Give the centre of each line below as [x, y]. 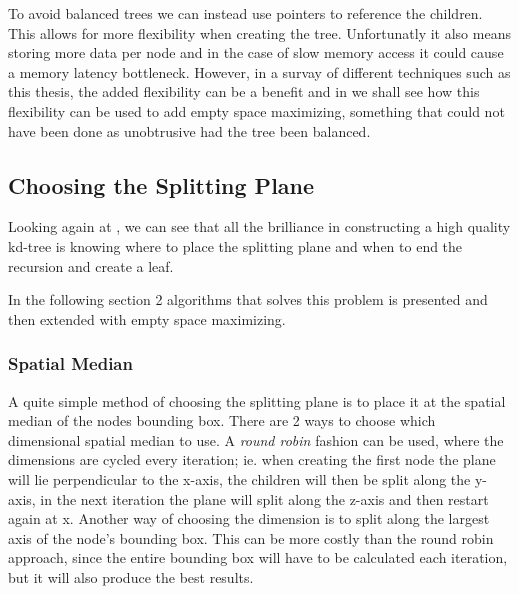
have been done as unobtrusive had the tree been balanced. [189, 130]
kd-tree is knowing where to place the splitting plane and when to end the [235, 245]
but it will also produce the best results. [131, 576]
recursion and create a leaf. [91, 265]
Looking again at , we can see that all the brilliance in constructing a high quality [259, 226]
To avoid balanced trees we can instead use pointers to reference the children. [245, 13]
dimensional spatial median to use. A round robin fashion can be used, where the [256, 439]
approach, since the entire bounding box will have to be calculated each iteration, [258, 557]
